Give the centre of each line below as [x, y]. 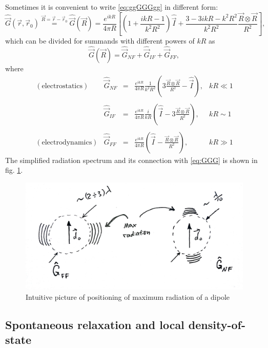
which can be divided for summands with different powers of [100, 40]
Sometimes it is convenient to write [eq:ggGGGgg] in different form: [112, 7]
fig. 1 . [14, 170]
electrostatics [62, 86]
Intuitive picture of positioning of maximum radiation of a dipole [128, 297]
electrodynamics [67, 142]
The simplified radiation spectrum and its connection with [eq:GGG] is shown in [131, 160]
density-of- [217, 325]
